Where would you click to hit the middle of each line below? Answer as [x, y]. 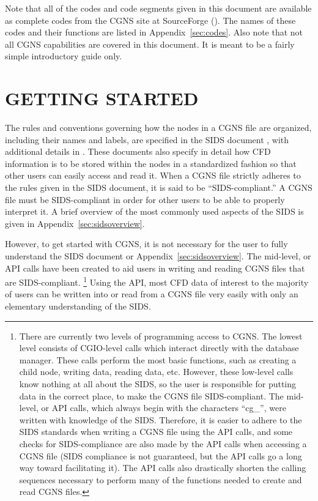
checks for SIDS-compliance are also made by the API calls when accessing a [163, 443]
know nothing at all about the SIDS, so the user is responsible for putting [158, 384]
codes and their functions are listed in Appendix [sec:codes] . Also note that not [154, 32]
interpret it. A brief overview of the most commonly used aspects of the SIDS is [154, 211]
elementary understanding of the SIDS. [78, 306]
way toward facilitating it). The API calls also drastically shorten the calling [163, 468]
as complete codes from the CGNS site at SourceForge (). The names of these [150, 20]
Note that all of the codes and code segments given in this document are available [158, 8]
